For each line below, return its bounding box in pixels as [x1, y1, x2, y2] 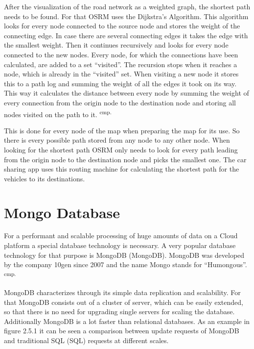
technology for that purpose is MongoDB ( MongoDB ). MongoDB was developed [4, 249, 245, 260]
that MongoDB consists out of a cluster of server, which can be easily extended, [4, 297, 243, 307]
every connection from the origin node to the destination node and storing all [4, 97, 236, 107]
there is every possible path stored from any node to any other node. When [4, 135, 230, 145]
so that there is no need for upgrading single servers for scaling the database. [4, 306, 235, 317]
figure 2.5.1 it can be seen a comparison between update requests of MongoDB [4, 325, 239, 336]
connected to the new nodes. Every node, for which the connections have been [4, 49, 238, 59]
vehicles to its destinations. [4, 173, 85, 183]
